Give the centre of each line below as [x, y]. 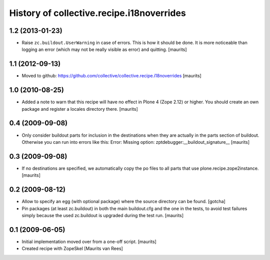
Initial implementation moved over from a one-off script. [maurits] [89, 242]
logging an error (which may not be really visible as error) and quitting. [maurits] [104, 49]
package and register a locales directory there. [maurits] [80, 109]
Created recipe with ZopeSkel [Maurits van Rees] [72, 249]
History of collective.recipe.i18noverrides [97, 13]
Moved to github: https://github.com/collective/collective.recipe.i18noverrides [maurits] [112, 76]
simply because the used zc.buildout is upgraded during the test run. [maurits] [103, 215]
